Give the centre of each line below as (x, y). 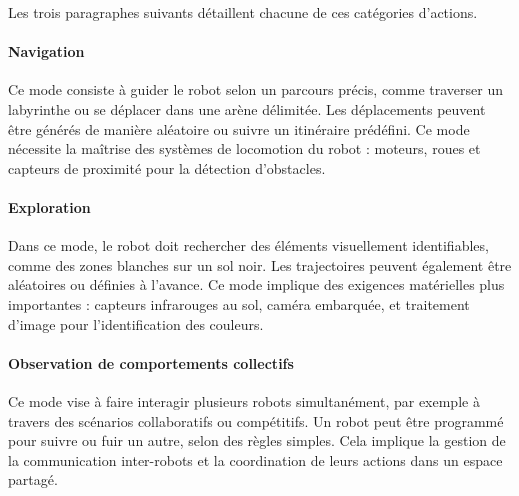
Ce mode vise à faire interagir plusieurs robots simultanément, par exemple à (244, 400)
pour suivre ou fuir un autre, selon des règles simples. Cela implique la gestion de (257, 440)
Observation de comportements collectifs (151, 362)
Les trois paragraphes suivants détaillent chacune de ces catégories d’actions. (243, 12)
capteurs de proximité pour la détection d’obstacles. (167, 167)
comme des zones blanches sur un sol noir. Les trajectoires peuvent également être (260, 264)
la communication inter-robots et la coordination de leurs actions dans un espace (255, 459)
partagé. (33, 479)
